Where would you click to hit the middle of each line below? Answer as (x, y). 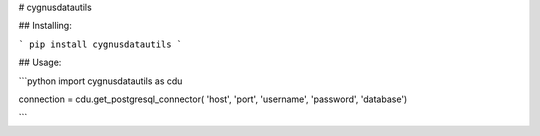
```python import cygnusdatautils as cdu (100, 81)
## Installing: (45, 26)
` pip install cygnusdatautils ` (100, 44)
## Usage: (40, 62)
